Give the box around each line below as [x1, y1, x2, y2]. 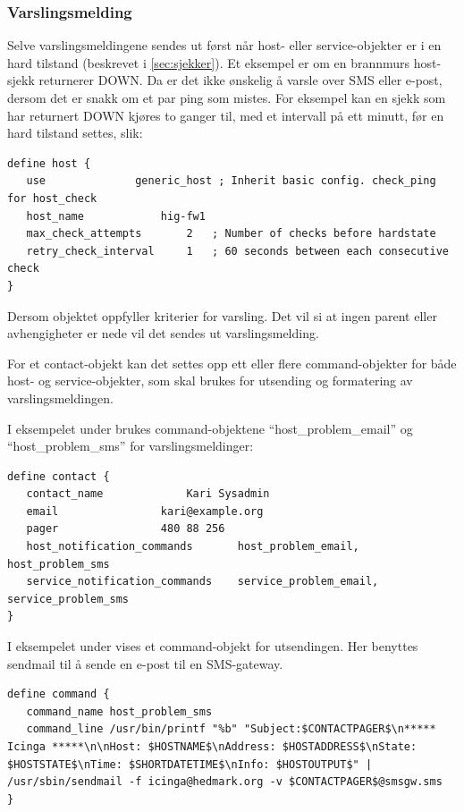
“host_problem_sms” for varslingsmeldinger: [7, 436, 254, 455]
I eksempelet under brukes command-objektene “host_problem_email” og [7, 419, 413, 437]
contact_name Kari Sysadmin [26, 487, 270, 501]
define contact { [7, 469, 110, 483]
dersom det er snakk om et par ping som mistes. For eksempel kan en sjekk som [7, 89, 446, 106]
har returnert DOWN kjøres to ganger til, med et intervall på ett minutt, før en [7, 106, 444, 124]
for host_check [7, 191, 97, 205]
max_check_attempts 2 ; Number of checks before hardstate [26, 227, 436, 241]
